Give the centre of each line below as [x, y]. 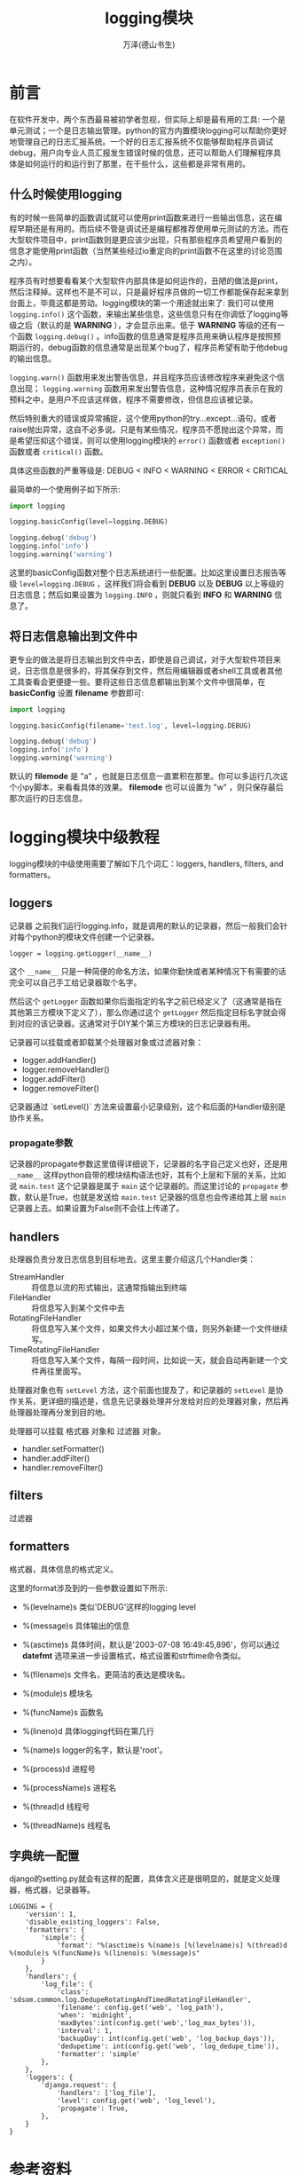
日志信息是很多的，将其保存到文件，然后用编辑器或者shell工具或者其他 [153, 670]
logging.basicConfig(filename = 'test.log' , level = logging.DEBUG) [130, 725]
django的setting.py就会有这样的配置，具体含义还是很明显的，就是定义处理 [145, 1879]
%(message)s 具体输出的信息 [76, 1626]
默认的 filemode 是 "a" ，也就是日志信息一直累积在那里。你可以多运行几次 [145, 776]
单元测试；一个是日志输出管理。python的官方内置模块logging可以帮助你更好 [149, 130]
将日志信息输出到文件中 [73, 637]
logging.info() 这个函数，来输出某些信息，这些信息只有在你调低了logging [145, 314]
